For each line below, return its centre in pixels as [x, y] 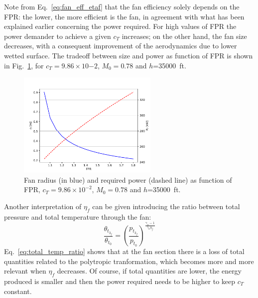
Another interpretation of [43, 206]
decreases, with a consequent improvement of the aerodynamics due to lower [121, 46]
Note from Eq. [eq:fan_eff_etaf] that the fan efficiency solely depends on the [122, 6]
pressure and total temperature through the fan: [78, 216]
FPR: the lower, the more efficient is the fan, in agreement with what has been [124, 16]
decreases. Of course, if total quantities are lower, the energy [149, 271]
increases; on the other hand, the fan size [184, 36]
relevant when [25, 271]
